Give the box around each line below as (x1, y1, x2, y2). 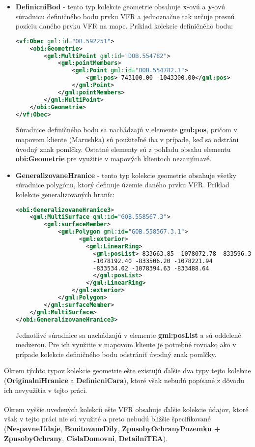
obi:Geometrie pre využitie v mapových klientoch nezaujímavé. (15, 153, 212, 164)
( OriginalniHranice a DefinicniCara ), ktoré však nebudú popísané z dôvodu (4, 375, 244, 385)
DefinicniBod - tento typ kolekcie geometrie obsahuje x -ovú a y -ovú (15, 1, 226, 11)
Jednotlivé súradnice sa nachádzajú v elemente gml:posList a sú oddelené (15, 329, 241, 340)
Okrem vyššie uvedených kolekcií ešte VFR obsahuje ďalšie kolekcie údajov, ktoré (4, 404, 249, 414)
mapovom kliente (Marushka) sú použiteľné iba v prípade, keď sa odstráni (15, 134, 239, 144)
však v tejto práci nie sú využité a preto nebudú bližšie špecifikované (4, 414, 211, 424)
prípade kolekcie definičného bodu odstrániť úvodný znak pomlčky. (15, 349, 217, 359)
